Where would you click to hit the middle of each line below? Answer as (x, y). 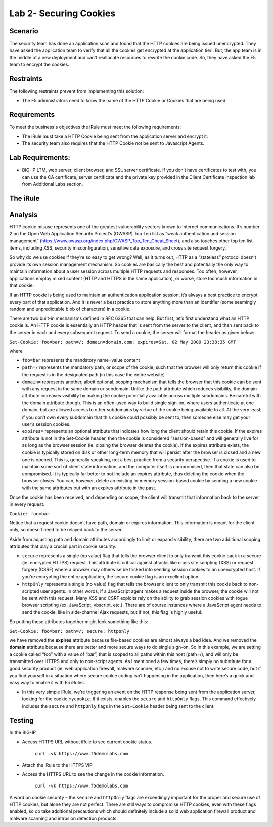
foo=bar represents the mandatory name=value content (81, 360)
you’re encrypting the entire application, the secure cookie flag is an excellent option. (111, 576)
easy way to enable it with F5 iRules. (47, 683)
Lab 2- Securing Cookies (62, 13)
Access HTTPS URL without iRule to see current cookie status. (87, 742)
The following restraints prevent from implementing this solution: (77, 91)
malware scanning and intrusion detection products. (64, 818)
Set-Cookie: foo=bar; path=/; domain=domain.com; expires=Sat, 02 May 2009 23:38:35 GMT (123, 342)
